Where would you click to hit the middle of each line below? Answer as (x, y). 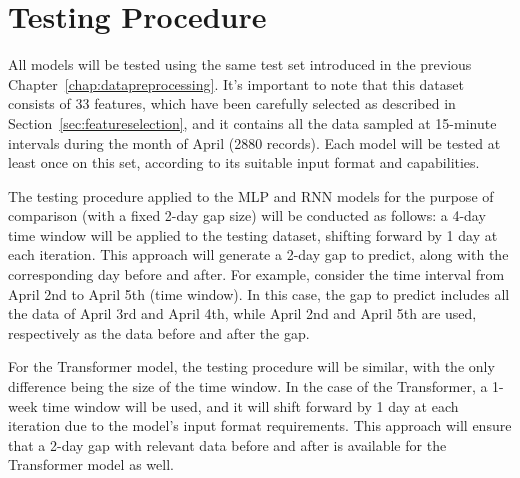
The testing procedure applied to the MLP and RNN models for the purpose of (251, 195)
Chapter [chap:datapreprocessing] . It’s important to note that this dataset (236, 83)
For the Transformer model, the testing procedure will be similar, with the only (251, 366)
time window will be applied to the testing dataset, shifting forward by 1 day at (253, 234)
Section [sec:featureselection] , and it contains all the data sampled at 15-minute (252, 122)
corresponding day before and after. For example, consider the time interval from (256, 274)
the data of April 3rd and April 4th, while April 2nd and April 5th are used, (242, 313)
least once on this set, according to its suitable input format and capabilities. (244, 162)
